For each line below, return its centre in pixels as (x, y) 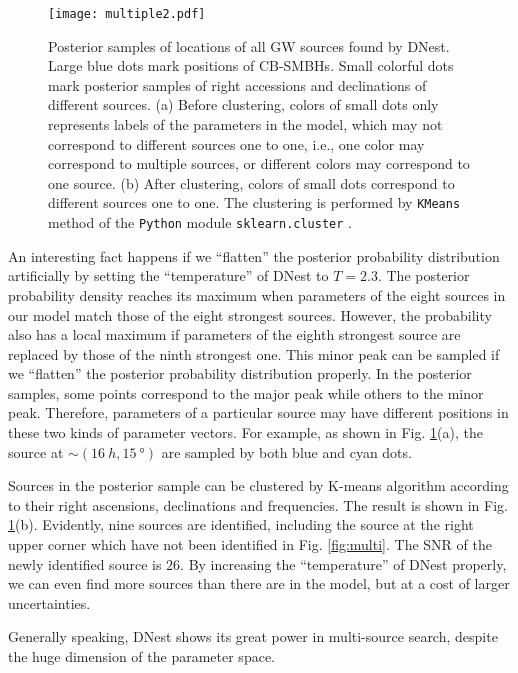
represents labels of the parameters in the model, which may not (245, 124)
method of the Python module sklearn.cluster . (200, 222)
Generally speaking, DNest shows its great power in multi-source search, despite (253, 636)
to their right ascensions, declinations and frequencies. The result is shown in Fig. (258, 504)
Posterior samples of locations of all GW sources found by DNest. (249, 45)
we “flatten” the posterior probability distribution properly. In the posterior (240, 373)
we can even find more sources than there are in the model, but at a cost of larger (259, 583)
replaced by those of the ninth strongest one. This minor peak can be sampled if (254, 353)
